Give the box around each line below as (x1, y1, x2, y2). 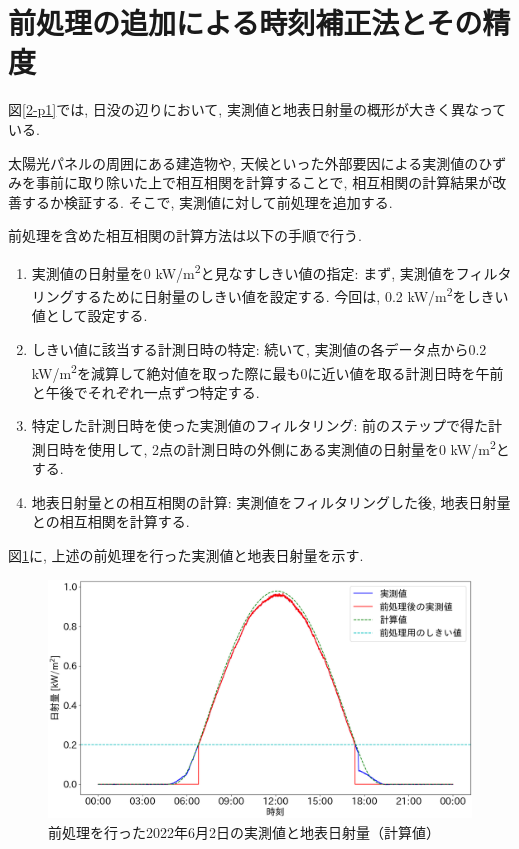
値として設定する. (31, 305, 148, 326)
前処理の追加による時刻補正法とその (8, 2, 483, 43)
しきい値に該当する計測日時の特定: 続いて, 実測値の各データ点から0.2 (31, 338, 487, 359)
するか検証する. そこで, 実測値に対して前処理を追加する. (21, 191, 393, 212)
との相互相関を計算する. (31, 511, 190, 532)
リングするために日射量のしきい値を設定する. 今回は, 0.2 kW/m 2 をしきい (31, 283, 509, 306)
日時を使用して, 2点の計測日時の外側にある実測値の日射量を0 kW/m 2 (45, 436, 496, 459)
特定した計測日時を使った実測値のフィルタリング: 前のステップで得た (31, 415, 489, 436)
